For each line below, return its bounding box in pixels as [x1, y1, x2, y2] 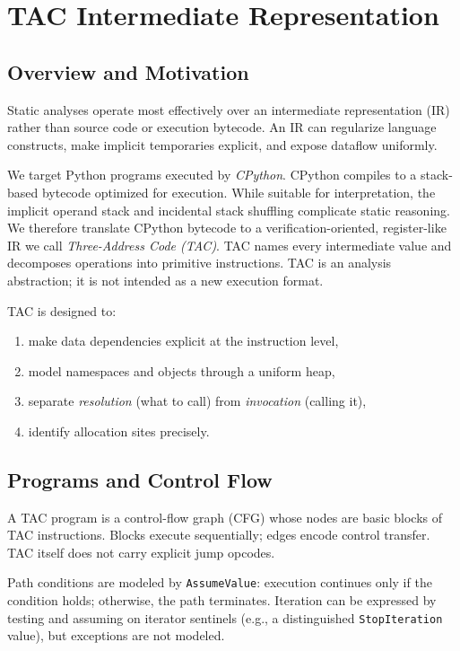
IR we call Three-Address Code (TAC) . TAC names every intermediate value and [7, 235, 452, 254]
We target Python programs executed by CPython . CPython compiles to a [7, 165, 417, 184]
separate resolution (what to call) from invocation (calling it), [28, 391, 367, 410]
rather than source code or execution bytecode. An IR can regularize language [7, 118, 437, 136]
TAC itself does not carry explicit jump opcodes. [7, 542, 275, 561]
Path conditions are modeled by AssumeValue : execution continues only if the [7, 573, 432, 592]
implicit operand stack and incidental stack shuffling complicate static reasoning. [7, 200, 450, 219]
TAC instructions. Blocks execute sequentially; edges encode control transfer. [7, 525, 430, 544]
